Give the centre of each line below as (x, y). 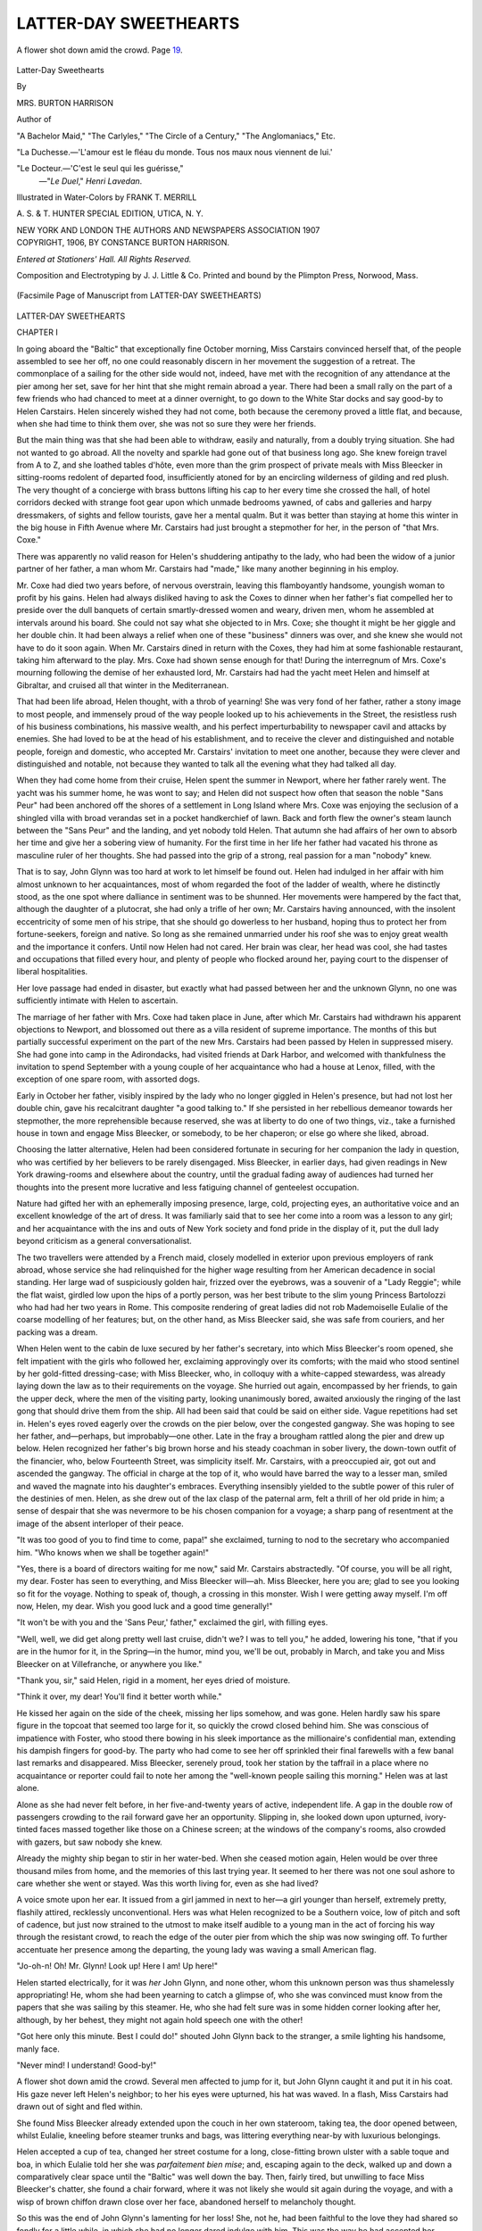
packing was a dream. (57, 1332)
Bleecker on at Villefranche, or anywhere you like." (109, 1663)
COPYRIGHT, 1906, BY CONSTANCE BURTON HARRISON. (123, 243)
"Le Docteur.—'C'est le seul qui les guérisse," (100, 169)
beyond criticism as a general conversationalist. (104, 1241)
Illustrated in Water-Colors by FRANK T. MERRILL (107, 197)
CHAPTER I (37, 332)
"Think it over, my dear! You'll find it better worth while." (119, 1696)
